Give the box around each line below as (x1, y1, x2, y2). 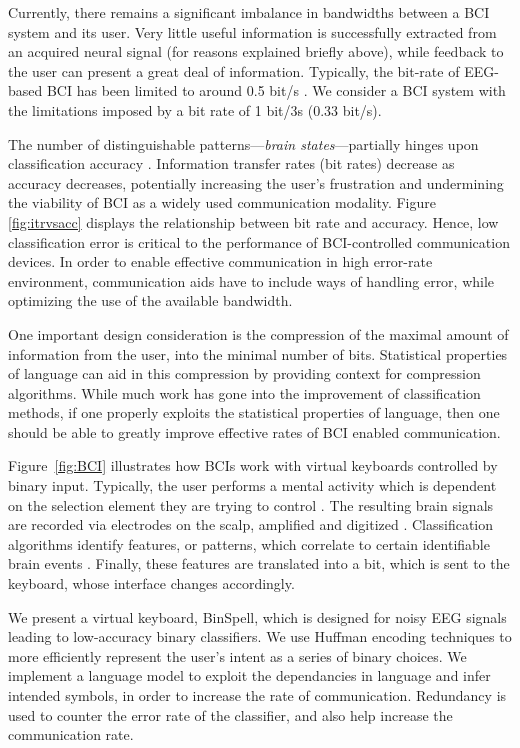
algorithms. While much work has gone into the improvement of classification (8, 382, 481, 403)
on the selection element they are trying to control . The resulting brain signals (8, 494, 494, 515)
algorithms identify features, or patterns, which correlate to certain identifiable (8, 533, 490, 554)
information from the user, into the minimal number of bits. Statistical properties (8, 343, 508, 364)
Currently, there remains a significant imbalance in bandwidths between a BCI (8, 2, 490, 22)
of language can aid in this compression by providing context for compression (8, 363, 481, 384)
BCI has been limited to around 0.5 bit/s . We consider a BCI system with (46, 80, 506, 101)
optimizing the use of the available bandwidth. (8, 290, 293, 311)
